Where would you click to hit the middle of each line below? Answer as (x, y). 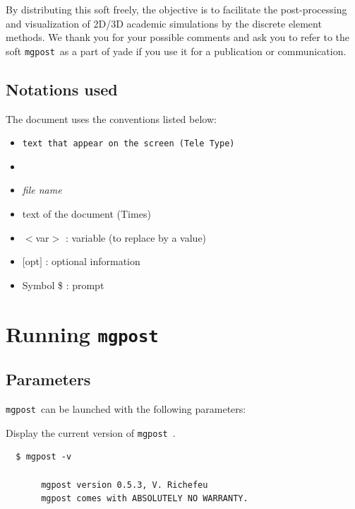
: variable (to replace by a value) (136, 237)
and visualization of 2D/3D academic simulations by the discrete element (164, 23)
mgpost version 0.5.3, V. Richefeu (125, 485)
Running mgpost (82, 333)
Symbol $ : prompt (63, 285)
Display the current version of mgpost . (91, 432)
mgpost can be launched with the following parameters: (126, 409)
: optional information (93, 261)
